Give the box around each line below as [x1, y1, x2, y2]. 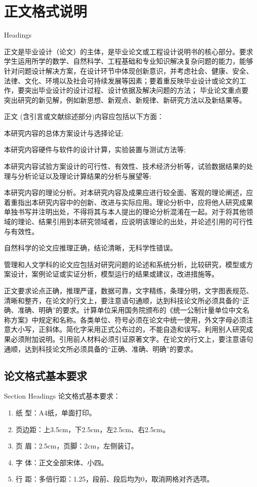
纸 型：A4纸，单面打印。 [15, 407, 96, 417]
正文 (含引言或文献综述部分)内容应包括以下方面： [4, 111, 164, 122]
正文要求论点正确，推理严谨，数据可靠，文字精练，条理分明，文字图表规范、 [4, 285, 253, 295]
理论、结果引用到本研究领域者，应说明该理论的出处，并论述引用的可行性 [17, 216, 253, 227]
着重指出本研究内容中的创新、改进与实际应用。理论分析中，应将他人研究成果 [4, 197, 253, 207]
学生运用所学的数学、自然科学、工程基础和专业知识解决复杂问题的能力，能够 [4, 56, 253, 66]
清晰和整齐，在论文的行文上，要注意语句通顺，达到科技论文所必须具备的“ [4, 295, 243, 305]
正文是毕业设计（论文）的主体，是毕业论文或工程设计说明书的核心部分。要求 [4, 46, 253, 56]
